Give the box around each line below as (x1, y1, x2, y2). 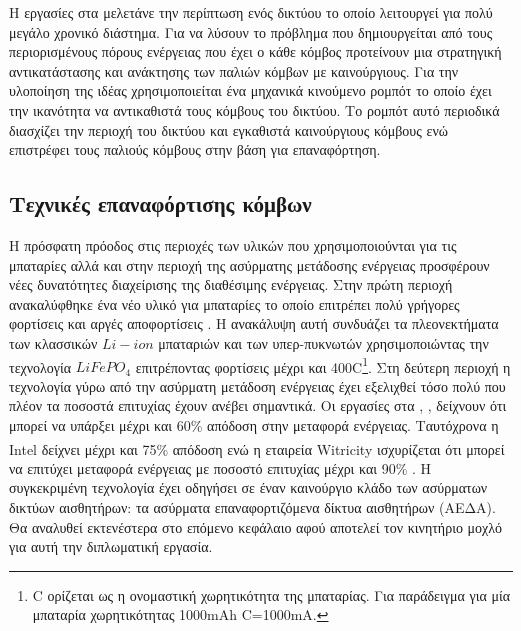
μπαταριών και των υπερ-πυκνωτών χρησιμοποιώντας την (158, 332, 489, 353)
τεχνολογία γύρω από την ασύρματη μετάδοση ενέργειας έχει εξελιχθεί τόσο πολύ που (9, 375, 506, 396)
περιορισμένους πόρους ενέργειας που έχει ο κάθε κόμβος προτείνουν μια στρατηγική (9, 41, 502, 62)
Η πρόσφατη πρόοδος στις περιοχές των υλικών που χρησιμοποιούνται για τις (9, 234, 457, 255)
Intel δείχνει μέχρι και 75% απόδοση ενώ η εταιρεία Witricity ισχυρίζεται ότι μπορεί (9, 438, 505, 459)
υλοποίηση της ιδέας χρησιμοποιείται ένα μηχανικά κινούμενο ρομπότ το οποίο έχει (9, 80, 492, 101)
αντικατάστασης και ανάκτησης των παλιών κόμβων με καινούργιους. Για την (9, 60, 459, 81)
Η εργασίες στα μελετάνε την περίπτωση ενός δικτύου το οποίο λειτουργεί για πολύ (9, 2, 493, 22)
